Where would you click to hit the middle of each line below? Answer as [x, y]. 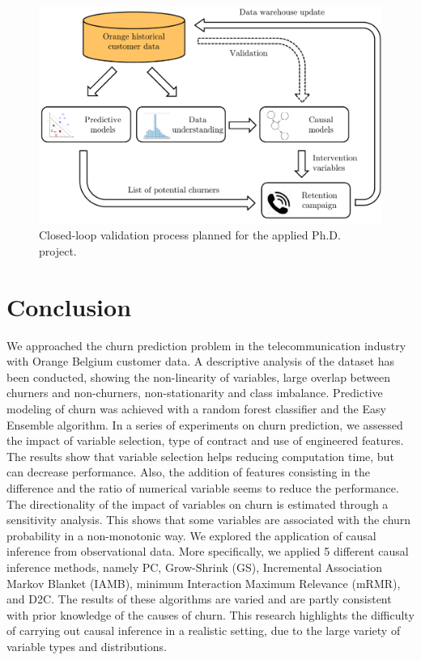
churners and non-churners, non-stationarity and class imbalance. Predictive [195, 393]
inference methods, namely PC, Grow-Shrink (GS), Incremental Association [194, 567]
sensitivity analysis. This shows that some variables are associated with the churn [209, 520]
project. [58, 250]
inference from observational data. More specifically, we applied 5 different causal [208, 551]
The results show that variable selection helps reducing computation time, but [200, 456]
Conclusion [69, 306]
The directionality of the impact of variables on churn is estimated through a [198, 503]
